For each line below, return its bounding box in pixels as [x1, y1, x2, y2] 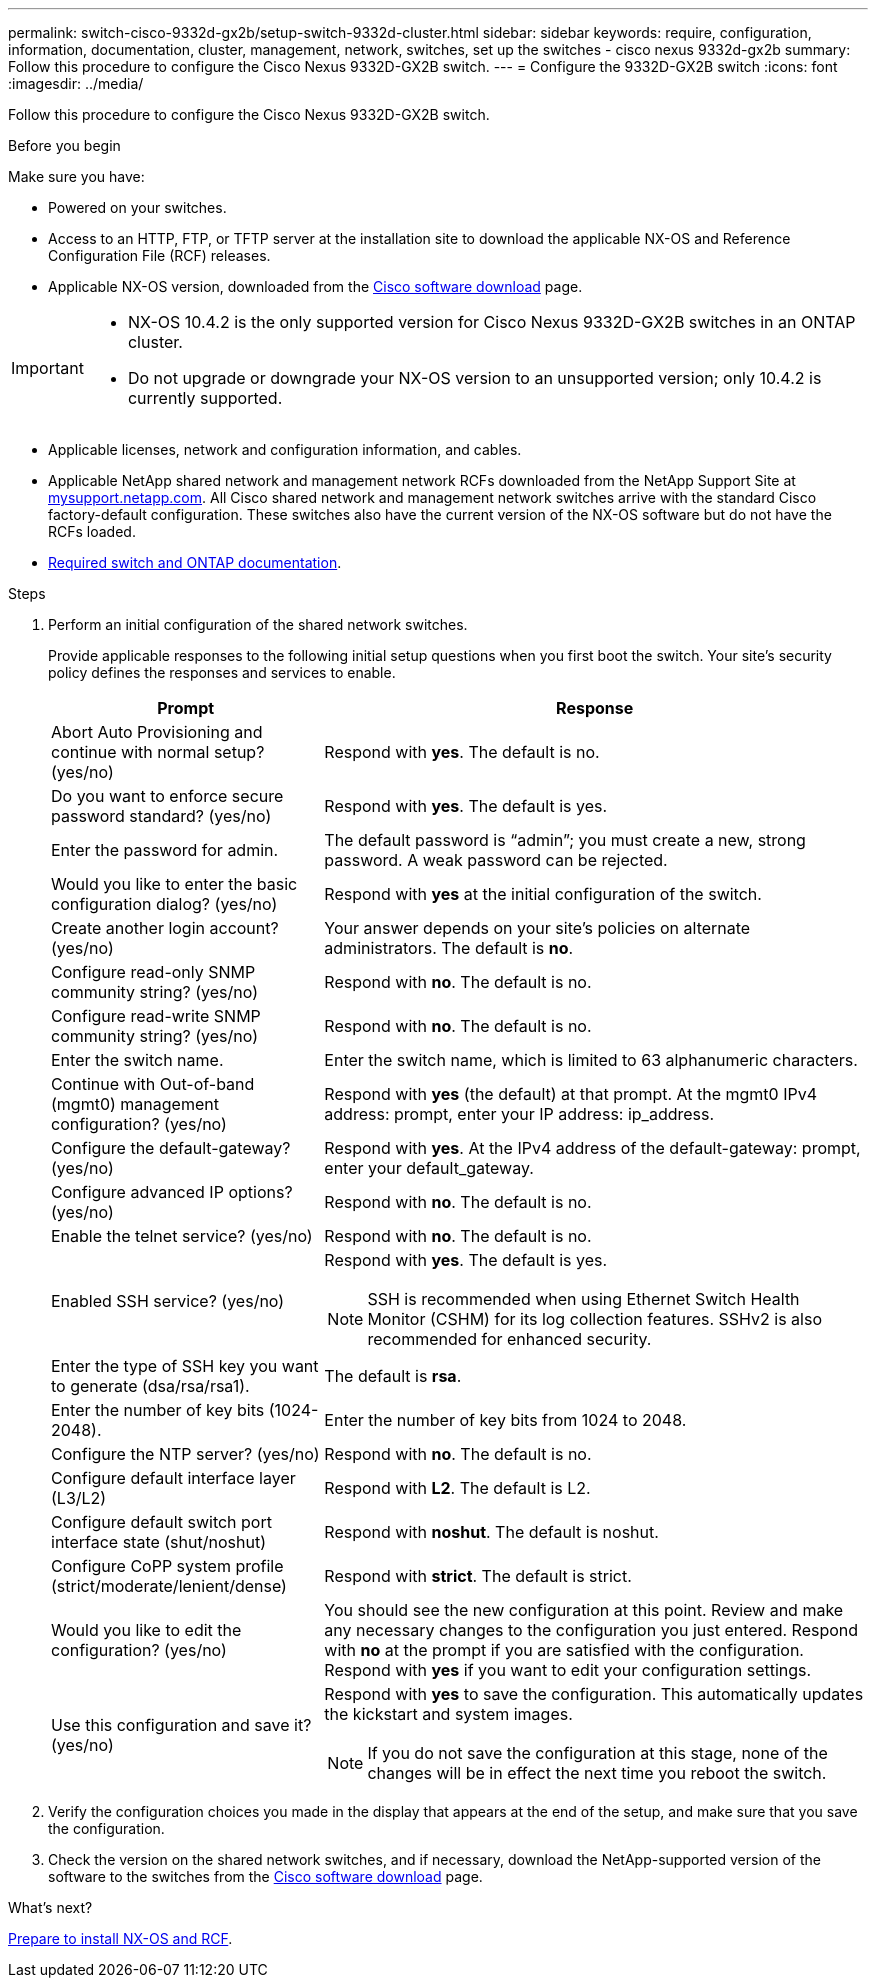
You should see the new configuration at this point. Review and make [324, 1600, 844, 1620]
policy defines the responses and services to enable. [48, 664, 396, 681]
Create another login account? [51, 918, 279, 938]
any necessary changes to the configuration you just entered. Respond [324, 1620, 859, 1640]
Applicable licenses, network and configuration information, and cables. [48, 441, 522, 458]
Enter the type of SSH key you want [51, 1356, 319, 1376]
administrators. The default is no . [324, 938, 574, 958]
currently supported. [127, 388, 283, 408]
